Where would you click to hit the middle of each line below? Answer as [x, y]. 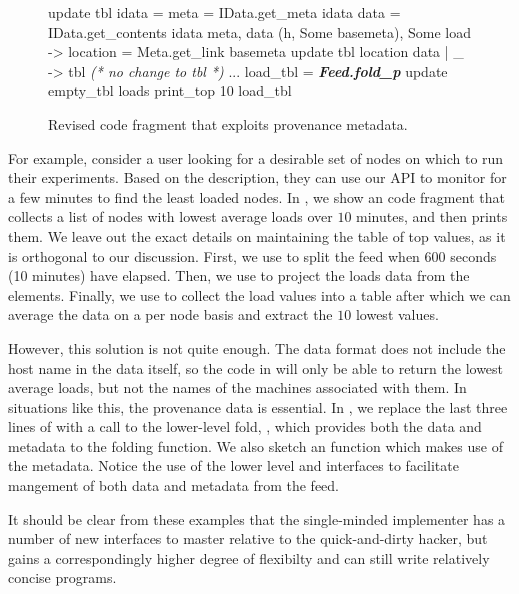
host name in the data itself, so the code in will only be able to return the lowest [256, 367]
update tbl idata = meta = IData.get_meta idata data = [224, 12]
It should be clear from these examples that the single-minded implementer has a [257, 518]
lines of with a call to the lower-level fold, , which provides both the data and [245, 426]
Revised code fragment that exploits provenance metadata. [228, 123]
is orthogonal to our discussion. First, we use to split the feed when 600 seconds [252, 255]
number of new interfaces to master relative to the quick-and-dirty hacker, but [248, 538]
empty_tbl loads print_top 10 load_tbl [170, 90]
